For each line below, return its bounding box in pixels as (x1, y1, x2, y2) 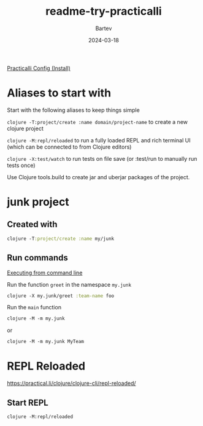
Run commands (7, 253, 68, 263)
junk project (7, 195, 69, 209)
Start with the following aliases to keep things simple (7, 106, 140, 114)
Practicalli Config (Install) (7, 64, 71, 72)
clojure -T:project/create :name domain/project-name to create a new (7, 118, 188, 125)
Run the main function (7, 304, 62, 311)
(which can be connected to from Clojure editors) (7, 143, 132, 150)
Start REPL (7, 397, 48, 408)
